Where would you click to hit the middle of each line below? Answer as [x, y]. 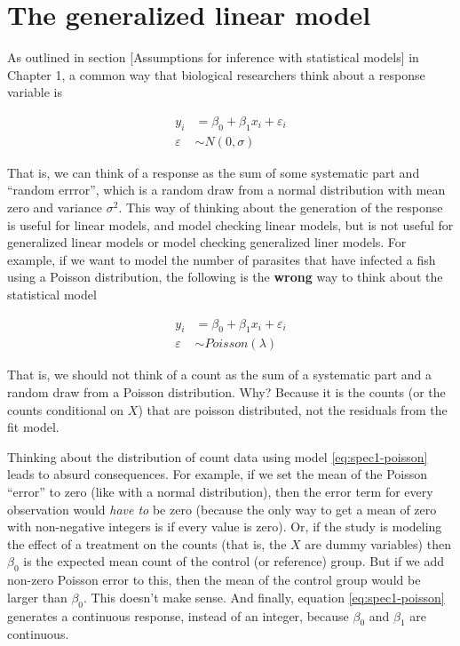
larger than [37, 597]
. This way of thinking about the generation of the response [281, 207]
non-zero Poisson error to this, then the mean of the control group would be [214, 580]
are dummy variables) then [378, 543]
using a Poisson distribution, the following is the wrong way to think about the [225, 277]
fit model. [33, 427]
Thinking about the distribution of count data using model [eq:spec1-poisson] [218, 456]
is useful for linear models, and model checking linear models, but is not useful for [230, 224]
